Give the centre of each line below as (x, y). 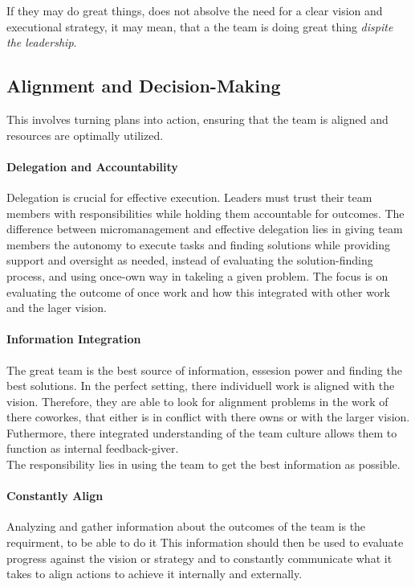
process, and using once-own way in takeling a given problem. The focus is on (197, 275)
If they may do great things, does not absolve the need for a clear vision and (195, 10)
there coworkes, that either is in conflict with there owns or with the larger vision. (208, 417)
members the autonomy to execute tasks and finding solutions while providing (199, 244)
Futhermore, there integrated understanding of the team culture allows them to (202, 432)
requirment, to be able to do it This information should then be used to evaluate (205, 542)
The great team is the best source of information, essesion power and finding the (204, 369)
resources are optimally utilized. (85, 135)
